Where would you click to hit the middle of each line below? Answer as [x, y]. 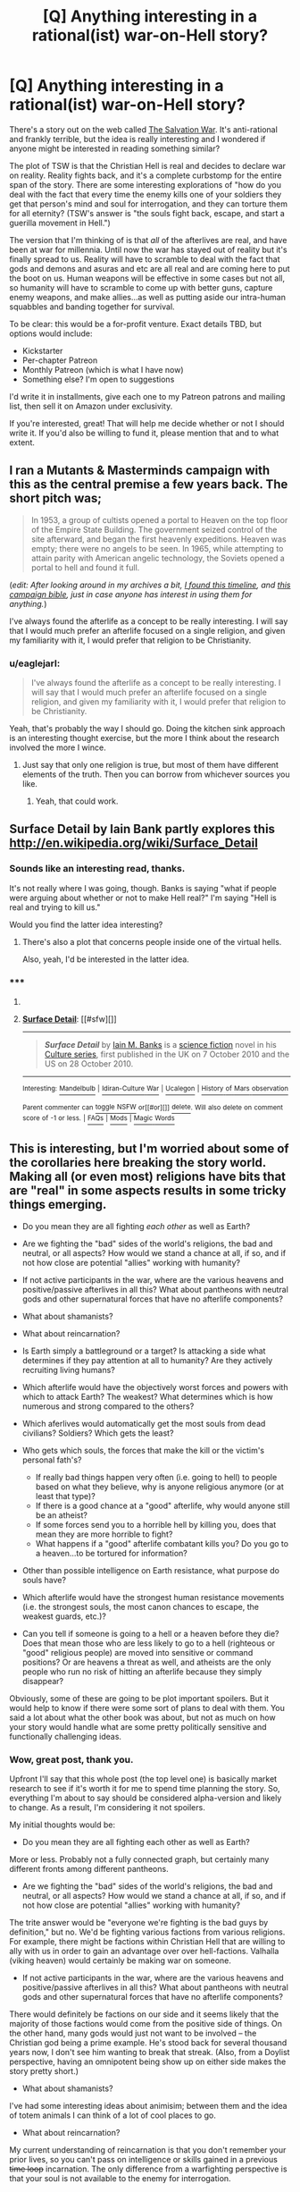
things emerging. [58, 1205]
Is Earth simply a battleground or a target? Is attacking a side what [144, 1351]
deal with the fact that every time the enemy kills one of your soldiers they [146, 194]
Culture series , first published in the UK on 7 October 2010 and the [167, 1054]
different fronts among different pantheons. [89, 1869]
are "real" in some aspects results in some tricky [148, 1191]
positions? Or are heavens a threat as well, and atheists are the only [146, 1662]
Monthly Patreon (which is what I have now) [103, 369]
